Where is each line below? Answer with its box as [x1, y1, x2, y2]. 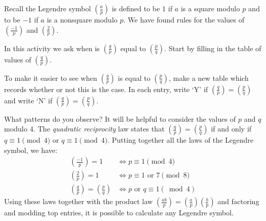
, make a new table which [169, 72, 249, 83]
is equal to [118, 72, 150, 83]
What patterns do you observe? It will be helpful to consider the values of [4, 113, 236, 124]
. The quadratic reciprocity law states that [33, 123, 165, 134]
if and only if [211, 123, 252, 134]
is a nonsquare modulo [47, 14, 118, 25]
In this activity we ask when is [4, 42, 100, 53]
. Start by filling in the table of [164, 42, 261, 53]
